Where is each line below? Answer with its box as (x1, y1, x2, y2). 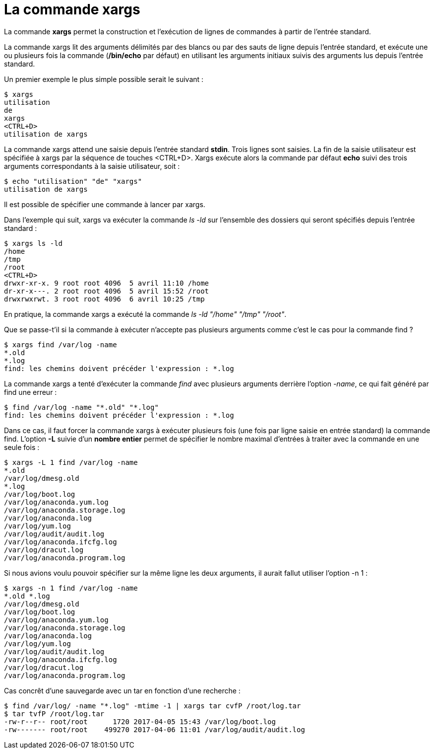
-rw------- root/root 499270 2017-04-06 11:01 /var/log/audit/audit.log (4, 725, 305, 734)
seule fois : (4, 443, 40, 452)
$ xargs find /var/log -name (4, 340, 117, 349)
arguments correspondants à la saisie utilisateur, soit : (4, 161, 180, 170)
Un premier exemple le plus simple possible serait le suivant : (4, 75, 204, 83)
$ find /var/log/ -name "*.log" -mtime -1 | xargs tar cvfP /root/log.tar (4, 701, 301, 710)
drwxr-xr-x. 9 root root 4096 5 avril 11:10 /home (4, 279, 209, 287)
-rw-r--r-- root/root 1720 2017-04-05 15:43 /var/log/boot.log (4, 717, 276, 726)
